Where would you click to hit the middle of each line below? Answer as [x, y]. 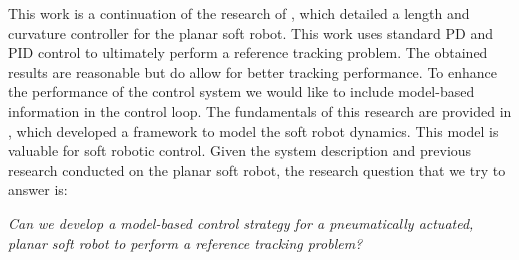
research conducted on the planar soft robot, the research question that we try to [257, 169]
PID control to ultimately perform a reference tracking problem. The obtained [248, 52]
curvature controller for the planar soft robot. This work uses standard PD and [250, 32]
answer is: [38, 189]
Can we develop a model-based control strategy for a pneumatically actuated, [241, 222]
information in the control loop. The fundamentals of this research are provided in [260, 110]
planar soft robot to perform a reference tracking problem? [185, 242]
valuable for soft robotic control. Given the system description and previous [240, 150]
